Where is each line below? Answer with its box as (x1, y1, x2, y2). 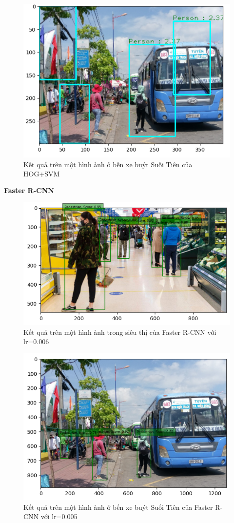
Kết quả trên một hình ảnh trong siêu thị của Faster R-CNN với (23, 327, 216, 337)
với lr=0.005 (40, 511, 78, 522)
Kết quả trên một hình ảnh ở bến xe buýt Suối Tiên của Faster (23, 502, 213, 512)
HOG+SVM (23, 169, 60, 179)
